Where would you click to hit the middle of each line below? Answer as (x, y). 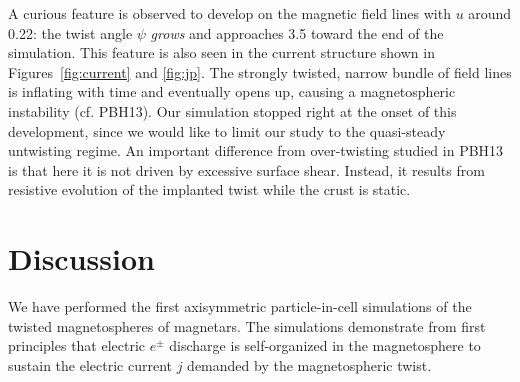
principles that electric (77, 345)
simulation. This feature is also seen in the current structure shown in (221, 52)
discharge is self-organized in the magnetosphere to (325, 345)
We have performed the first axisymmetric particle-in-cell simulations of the (240, 306)
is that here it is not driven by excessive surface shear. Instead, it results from (246, 169)
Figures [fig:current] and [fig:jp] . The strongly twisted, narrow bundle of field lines (260, 71)
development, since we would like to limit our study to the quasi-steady (227, 130)
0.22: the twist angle (70, 32)
